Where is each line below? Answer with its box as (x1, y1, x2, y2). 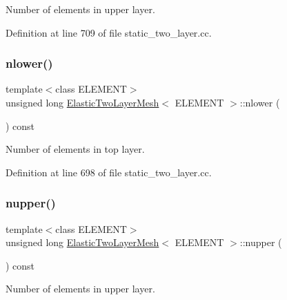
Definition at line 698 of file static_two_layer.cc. (6, 165, 212, 179)
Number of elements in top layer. (6, 142, 145, 156)
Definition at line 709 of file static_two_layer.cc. (6, 25, 212, 39)
